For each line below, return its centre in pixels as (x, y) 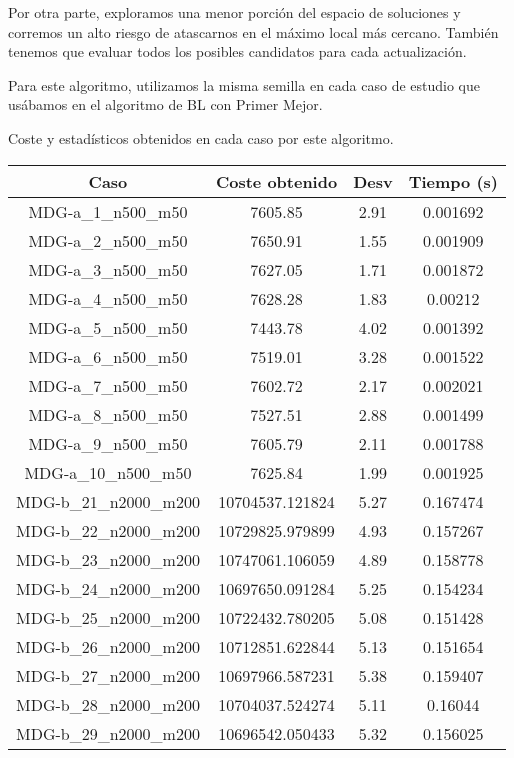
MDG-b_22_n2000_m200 (108, 530)
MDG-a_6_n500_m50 (108, 356)
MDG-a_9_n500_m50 (108, 443)
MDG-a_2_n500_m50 (108, 240)
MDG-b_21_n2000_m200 (108, 501)
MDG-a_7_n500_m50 (108, 385)
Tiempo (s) (453, 181)
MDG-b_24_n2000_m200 (108, 588)
